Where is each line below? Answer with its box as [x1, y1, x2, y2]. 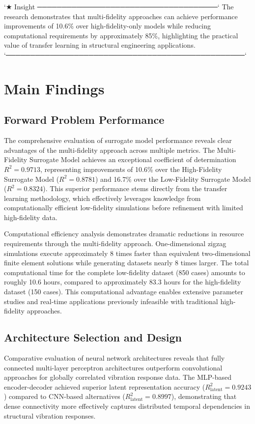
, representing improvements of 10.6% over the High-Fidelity [40, 164, 222, 174]
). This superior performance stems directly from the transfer [43, 183, 227, 194]
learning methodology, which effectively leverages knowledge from [4, 193, 201, 203]
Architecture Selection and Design [4, 330, 182, 345]
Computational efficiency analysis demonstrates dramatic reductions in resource [4, 228, 244, 239]
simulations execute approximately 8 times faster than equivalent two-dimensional [4, 248, 251, 258]
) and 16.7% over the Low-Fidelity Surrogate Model [95, 173, 251, 184]
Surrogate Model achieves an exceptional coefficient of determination [29, 154, 236, 165]
